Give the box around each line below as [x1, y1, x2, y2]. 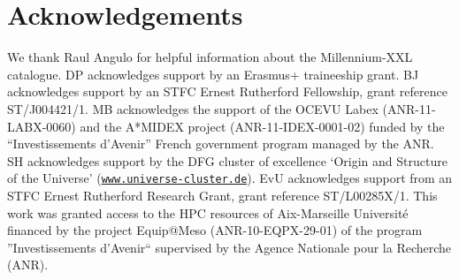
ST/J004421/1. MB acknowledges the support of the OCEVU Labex [7, 99, 379, 117]
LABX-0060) [7, 117, 76, 135]
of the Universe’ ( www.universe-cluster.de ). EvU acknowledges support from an [7, 169, 453, 187]
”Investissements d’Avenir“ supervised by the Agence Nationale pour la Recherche [7, 238, 452, 256]
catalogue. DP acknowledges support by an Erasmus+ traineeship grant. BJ [7, 64, 419, 83]
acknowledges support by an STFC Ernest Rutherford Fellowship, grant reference [7, 82, 448, 101]
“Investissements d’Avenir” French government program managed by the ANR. [7, 134, 434, 153]
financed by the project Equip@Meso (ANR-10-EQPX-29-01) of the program [7, 221, 423, 239]
